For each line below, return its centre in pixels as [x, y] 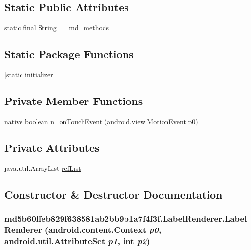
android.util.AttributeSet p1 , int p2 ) [77, 240]
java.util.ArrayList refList [43, 168]
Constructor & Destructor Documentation [114, 194]
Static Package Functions [69, 54]
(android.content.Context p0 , [103, 229]
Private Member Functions [74, 100]
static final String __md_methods [57, 28]
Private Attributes [52, 147]
